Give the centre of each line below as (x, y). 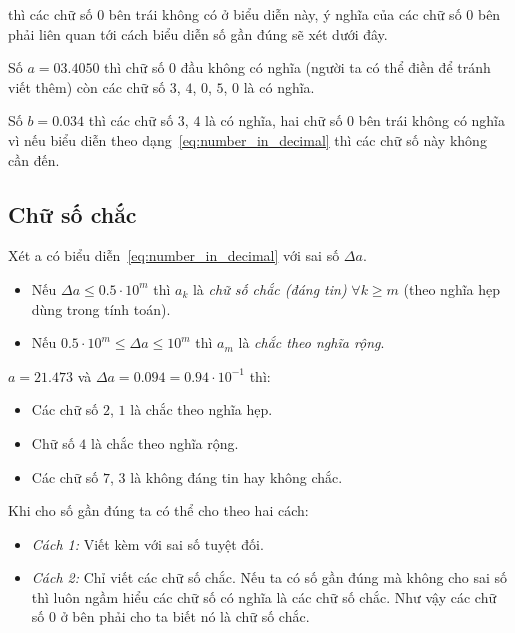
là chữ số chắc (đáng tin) (269, 288)
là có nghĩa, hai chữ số (274, 120)
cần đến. (34, 159)
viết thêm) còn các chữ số (87, 86)
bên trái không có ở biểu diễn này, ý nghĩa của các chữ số (285, 14)
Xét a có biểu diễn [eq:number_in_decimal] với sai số (174, 255)
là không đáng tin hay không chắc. (236, 476)
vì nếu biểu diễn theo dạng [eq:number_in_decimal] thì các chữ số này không (247, 139)
